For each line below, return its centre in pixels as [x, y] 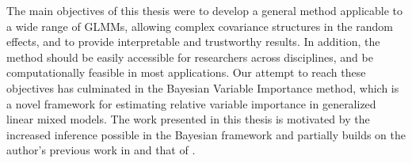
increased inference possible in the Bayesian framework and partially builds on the [206, 134]
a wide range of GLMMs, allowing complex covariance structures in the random [200, 26]
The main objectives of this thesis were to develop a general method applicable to [205, 10]
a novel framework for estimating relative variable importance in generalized [191, 103]
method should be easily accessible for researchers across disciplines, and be [190, 57]
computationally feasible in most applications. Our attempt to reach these [186, 72]
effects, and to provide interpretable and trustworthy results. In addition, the [193, 42]
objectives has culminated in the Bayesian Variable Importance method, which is [203, 87]
